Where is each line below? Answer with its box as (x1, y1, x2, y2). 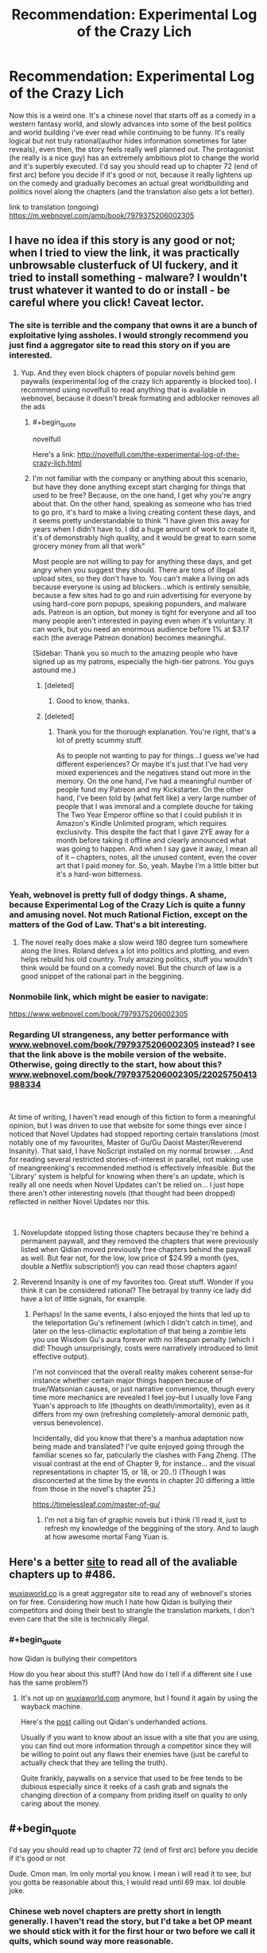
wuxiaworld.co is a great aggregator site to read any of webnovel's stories (9, 1589, 253, 1599)
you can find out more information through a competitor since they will (20, 1740, 252, 1750)
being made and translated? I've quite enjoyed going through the (32, 1442, 245, 1451)
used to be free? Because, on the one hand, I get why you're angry (32, 491, 252, 500)
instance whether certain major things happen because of (32, 1376, 222, 1385)
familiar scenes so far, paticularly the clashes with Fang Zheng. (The (32, 1450, 257, 1460)
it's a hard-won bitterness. (56, 870, 143, 879)
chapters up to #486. (9, 1567, 116, 1581)
